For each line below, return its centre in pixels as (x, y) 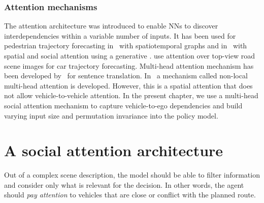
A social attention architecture (114, 150)
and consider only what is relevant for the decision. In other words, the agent (124, 184)
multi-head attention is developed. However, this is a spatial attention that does (128, 85)
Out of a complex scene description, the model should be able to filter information (132, 175)
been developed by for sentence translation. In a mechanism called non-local (126, 76)
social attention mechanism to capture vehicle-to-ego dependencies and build (123, 105)
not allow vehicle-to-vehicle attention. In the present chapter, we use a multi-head (131, 95)
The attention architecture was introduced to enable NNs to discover (111, 26)
